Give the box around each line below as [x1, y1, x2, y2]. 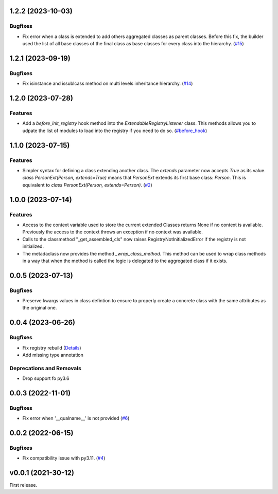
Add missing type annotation [22, 352, 83, 358]
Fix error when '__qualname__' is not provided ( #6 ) [22, 415, 130, 422]
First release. [9, 482, 38, 488]
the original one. [22, 305, 57, 311]
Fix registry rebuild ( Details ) [22, 344, 82, 351]
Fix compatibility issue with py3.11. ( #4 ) [22, 455, 106, 461]
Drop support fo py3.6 [22, 375, 69, 381]
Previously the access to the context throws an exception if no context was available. [22, 229, 203, 235]
